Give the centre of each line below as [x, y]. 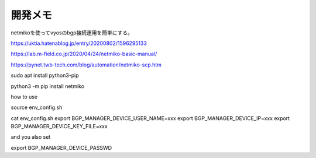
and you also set [31, 137]
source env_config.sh [37, 107]
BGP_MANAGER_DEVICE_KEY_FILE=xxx [59, 127]
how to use [24, 97]
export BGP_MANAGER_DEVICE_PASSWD [61, 148]
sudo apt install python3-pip [45, 75]
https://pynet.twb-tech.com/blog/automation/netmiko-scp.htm [86, 65]
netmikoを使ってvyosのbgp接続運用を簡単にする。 [72, 33]
